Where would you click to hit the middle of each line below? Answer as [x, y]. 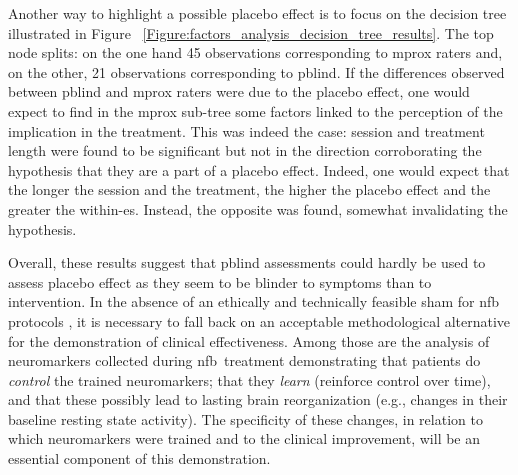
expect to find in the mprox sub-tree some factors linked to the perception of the [255, 110]
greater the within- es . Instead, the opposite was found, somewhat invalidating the [258, 208]
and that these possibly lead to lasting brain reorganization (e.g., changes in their [258, 399]
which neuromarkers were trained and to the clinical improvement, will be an [244, 438]
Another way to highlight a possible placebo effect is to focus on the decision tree [257, 13]
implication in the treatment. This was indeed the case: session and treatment [246, 130]
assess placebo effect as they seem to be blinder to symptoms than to [220, 281]
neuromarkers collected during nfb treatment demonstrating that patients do [244, 360]
